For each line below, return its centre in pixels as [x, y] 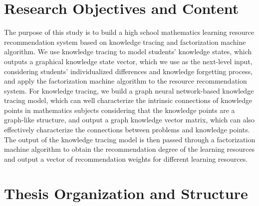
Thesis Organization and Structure [126, 193]
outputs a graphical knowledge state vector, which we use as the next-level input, [128, 61]
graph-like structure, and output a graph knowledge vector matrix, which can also [129, 120]
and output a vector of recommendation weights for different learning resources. [126, 158]
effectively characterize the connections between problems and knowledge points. [127, 130]
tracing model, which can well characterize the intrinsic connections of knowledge [128, 100]
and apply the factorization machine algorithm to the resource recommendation [126, 81]
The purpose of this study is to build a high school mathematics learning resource [129, 32]
